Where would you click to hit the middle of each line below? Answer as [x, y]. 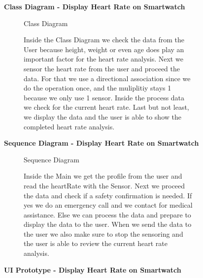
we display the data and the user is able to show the [102, 116]
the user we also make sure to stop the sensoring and [103, 233]
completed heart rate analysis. [69, 126]
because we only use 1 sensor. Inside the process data [104, 97]
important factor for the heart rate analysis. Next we [103, 59]
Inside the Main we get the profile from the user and [103, 176]
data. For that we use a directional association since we [107, 78]
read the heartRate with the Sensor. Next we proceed [104, 185]
